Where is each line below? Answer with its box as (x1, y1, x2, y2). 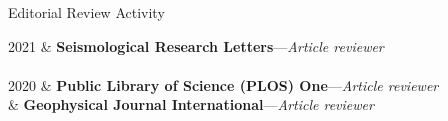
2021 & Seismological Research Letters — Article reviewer (8, 35, 384, 56)
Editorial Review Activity (8, 2, 165, 22)
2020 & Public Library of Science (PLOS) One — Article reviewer (8, 74, 439, 95)
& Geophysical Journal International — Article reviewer (8, 94, 374, 115)
